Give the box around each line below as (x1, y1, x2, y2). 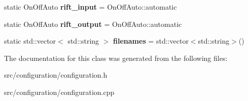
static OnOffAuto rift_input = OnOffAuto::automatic (4, 2, 177, 12)
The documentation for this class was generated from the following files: (4, 52, 228, 63)
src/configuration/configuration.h (4, 70, 108, 80)
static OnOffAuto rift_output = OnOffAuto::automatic (4, 18, 182, 29)
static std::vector (4, 36, 56, 46)
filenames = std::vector (113, 36, 189, 46)
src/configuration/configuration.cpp (4, 86, 115, 97)
